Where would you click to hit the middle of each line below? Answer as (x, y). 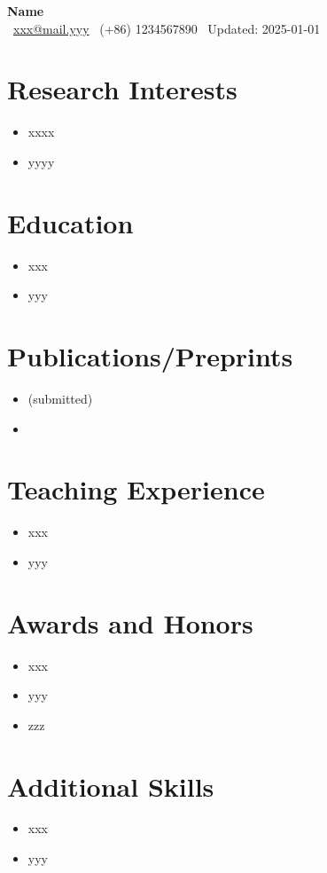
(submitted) (60, 398)
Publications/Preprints (150, 356)
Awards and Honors (130, 622)
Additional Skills (111, 786)
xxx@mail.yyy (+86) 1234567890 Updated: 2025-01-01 (167, 28)
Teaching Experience (136, 489)
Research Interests (122, 89)
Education (70, 222)
